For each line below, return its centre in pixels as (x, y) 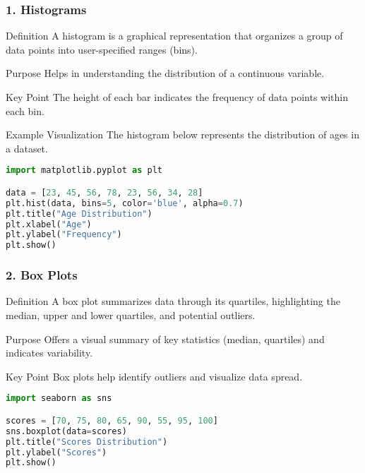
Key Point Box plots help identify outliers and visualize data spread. (154, 376)
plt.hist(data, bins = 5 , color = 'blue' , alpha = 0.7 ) (125, 203)
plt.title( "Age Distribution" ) (79, 214)
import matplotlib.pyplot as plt (84, 170)
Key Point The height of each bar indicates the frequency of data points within (177, 97)
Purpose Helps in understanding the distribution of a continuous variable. (165, 73)
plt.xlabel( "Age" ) (49, 224)
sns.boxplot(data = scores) (66, 431)
